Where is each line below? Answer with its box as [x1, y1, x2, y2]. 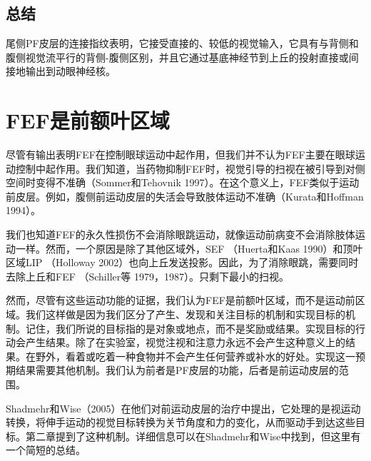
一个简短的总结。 [6, 442, 86, 457]
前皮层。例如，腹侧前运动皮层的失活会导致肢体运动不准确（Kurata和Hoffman [6, 188, 364, 203]
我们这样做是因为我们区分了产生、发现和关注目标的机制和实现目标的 [25, 307, 345, 322]
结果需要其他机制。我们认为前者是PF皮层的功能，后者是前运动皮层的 [15, 363, 339, 378]
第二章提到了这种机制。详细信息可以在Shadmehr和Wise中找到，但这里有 [25, 428, 361, 443]
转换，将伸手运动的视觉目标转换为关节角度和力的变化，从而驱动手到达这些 [6, 415, 355, 430]
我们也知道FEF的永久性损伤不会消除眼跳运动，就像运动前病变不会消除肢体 [6, 227, 355, 242]
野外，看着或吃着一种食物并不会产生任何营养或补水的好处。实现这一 [35, 348, 355, 363]
